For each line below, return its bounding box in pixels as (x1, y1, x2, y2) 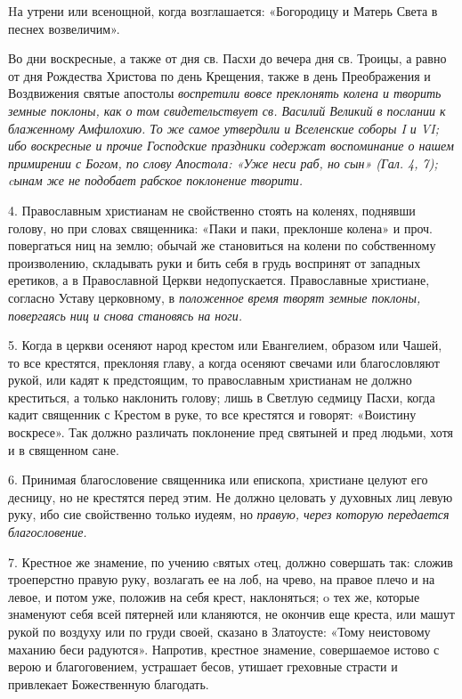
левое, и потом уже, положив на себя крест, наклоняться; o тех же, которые (8, 587, 420, 606)
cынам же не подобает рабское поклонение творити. (8, 171, 304, 190)
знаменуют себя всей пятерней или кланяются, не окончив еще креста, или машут (8, 605, 455, 623)
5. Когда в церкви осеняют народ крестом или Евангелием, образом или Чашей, (8, 336, 442, 354)
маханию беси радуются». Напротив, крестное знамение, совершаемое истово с (8, 639, 440, 658)
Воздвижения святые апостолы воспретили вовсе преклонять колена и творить (8, 84, 442, 102)
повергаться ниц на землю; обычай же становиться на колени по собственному (8, 236, 436, 255)
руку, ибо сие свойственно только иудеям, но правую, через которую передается (8, 505, 450, 524)
